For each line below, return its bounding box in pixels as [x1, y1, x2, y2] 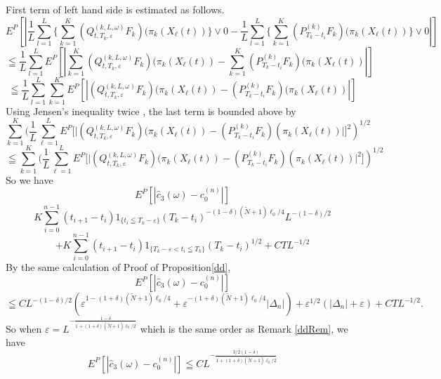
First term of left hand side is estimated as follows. [6, 2, 225, 16]
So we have [6, 172, 53, 187]
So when [6, 321, 42, 335]
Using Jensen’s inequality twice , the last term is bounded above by [6, 103, 296, 118]
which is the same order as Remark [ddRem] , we [140, 321, 348, 335]
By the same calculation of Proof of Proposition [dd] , [6, 260, 231, 274]
